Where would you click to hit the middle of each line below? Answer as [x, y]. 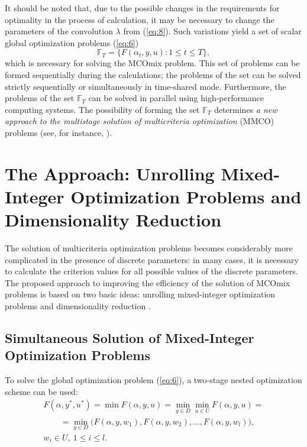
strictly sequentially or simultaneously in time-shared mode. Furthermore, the [146, 86]
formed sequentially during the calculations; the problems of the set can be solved [153, 74]
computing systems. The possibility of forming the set [102, 109]
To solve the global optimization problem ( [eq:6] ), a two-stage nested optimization [153, 380]
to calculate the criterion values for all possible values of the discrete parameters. [151, 271]
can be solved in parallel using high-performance [176, 98]
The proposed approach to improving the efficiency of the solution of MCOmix [148, 282]
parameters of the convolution [59, 31]
